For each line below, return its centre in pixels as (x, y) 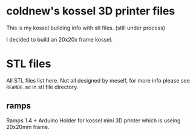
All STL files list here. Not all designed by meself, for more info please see (98, 80)
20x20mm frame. (28, 127)
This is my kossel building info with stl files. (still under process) (86, 28)
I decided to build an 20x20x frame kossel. (60, 39)
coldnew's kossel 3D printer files (91, 11)
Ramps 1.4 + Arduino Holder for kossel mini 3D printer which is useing (93, 120)
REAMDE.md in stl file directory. (42, 87)
